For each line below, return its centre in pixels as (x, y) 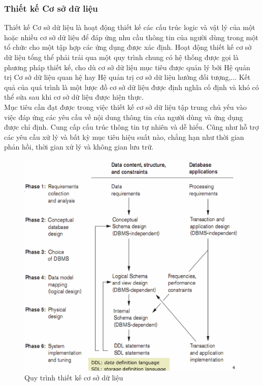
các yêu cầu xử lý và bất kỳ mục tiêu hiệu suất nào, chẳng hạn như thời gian (124, 137)
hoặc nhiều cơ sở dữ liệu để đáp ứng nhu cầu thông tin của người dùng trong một (131, 37)
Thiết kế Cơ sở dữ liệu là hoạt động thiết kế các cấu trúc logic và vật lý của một (130, 27)
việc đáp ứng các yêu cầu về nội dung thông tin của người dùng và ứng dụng (124, 117)
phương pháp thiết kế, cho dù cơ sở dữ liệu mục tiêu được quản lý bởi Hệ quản (127, 67)
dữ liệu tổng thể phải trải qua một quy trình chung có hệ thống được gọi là (122, 57)
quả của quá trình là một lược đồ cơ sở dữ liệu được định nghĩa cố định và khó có (131, 87)
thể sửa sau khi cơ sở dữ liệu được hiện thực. (74, 97)
